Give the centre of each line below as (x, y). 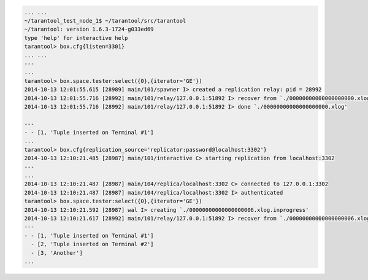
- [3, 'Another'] (57, 253)
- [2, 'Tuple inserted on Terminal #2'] (92, 244)
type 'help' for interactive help (76, 38)
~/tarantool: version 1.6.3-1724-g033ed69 (89, 29)
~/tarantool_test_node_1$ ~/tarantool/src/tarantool (105, 21)
